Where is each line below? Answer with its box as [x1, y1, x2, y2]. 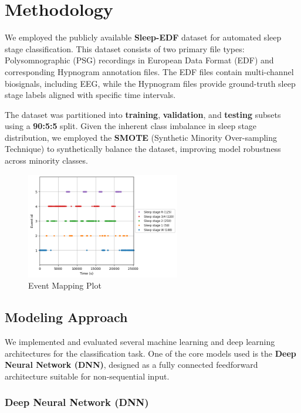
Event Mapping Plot [28, 279, 102, 292]
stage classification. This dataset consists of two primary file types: [5, 42, 245, 55]
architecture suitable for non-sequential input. [5, 370, 170, 382]
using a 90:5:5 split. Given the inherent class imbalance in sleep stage [5, 120, 257, 132]
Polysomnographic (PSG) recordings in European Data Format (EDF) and [5, 54, 274, 66]
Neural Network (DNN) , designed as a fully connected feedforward [5, 358, 258, 371]
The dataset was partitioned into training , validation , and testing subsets [5, 108, 281, 120]
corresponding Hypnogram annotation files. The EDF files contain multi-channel [5, 65, 294, 77]
